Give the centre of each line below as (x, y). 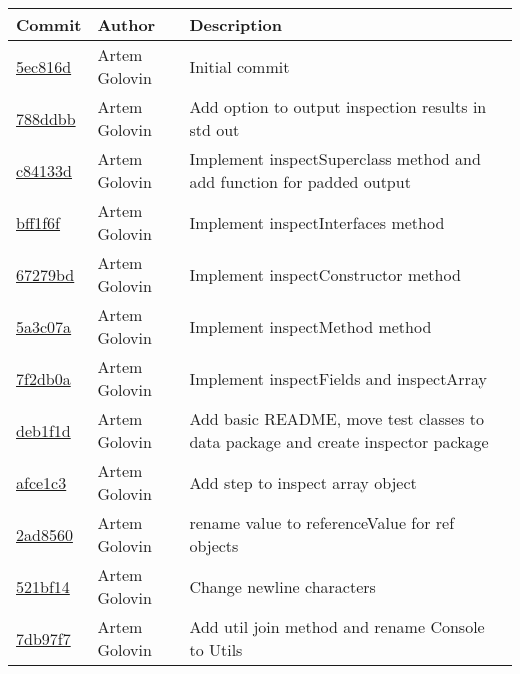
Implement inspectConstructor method (325, 274)
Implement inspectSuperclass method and (335, 158)
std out (214, 129)
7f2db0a (43, 378)
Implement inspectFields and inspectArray (338, 378)
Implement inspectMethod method (310, 326)
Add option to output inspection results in (338, 106)
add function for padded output (300, 181)
